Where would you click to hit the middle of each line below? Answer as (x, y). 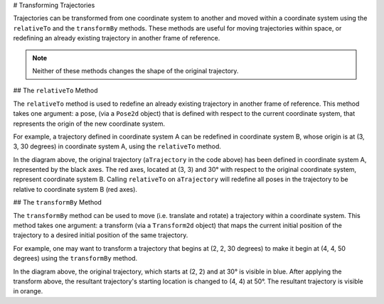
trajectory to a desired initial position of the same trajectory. (101, 235)
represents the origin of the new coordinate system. (89, 124)
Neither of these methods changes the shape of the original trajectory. (135, 70)
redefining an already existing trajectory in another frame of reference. (117, 38)
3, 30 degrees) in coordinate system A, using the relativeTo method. (117, 146)
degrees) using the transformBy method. (75, 259)
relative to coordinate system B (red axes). (75, 189)
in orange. (28, 291)
